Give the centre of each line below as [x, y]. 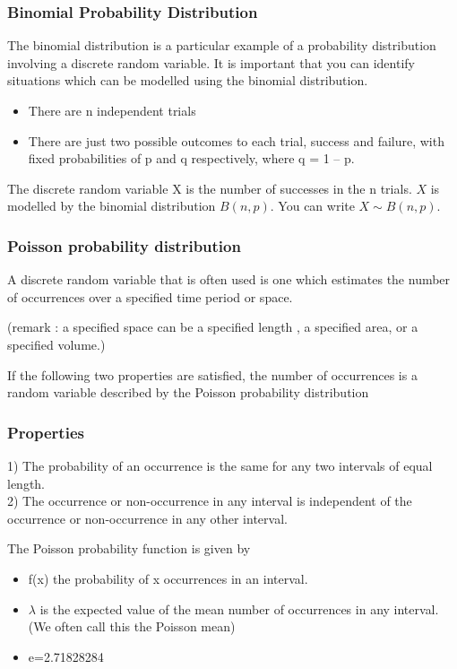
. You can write [312, 206]
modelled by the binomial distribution [112, 206]
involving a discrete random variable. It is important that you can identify [211, 62]
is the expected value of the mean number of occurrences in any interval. [239, 608]
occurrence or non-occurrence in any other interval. [147, 518]
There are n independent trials [112, 110]
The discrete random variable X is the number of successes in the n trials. [210, 188]
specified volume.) [56, 344]
